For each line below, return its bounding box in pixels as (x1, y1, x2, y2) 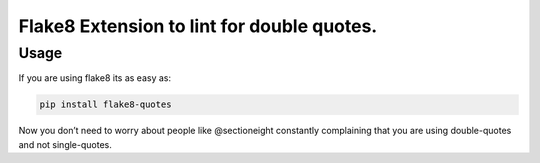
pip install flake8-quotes (39, 99, 172, 110)
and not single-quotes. (18, 138, 112, 150)
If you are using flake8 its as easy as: (18, 72, 172, 84)
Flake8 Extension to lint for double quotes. (18, 15, 378, 37)
